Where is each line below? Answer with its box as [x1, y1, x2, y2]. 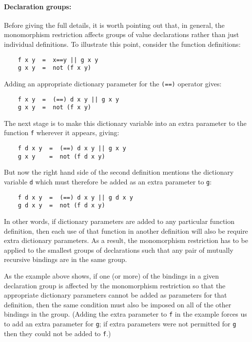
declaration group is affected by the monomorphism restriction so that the [4, 280, 226, 290]
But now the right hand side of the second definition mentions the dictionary [4, 167, 234, 177]
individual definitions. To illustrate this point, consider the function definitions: [4, 39, 241, 49]
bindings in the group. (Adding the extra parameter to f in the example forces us [4, 309, 247, 319]
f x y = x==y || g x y [18, 56, 98, 63]
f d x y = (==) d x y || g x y [18, 145, 126, 152]
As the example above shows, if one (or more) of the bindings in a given [4, 270, 219, 281]
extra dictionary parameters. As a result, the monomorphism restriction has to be [4, 235, 248, 245]
